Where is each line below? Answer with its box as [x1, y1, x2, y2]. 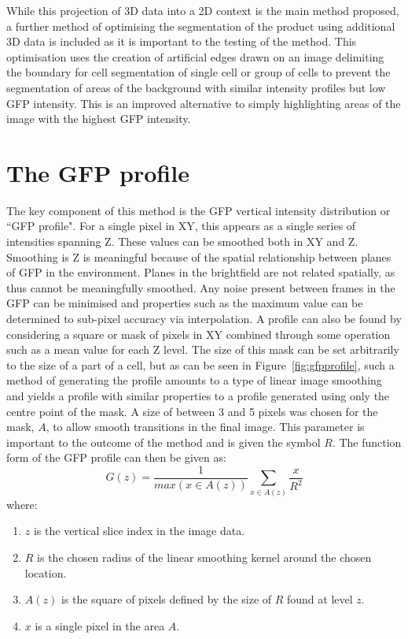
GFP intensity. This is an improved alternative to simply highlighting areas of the [6, 95, 401, 111]
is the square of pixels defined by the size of [61, 591, 272, 607]
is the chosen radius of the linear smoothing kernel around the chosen [37, 548, 372, 565]
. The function [332, 433, 402, 450]
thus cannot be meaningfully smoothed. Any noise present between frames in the [6, 279, 395, 295]
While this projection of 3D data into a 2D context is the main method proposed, [6, 2, 399, 18]
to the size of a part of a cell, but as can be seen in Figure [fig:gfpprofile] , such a [6, 356, 395, 373]
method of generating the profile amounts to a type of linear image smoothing [6, 372, 382, 388]
